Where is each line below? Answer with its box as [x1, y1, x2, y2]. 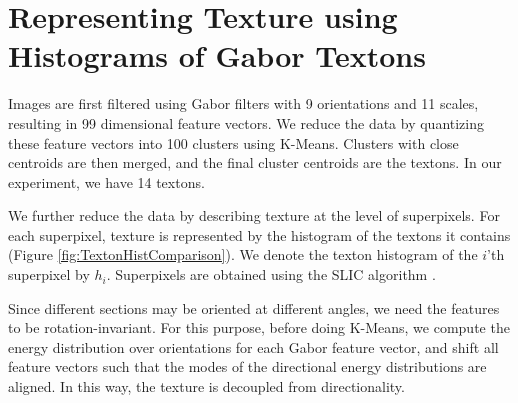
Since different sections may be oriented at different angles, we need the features [8, 297, 500, 318]
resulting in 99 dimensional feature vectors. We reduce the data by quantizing [8, 112, 485, 133]
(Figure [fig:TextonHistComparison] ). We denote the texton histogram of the [8, 244, 478, 265]
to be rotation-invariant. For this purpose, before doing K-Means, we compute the [8, 317, 510, 338]
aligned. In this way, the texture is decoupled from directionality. [8, 376, 405, 397]
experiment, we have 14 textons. [8, 171, 205, 192]
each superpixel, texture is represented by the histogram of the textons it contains [8, 224, 511, 245]
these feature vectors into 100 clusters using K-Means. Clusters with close [8, 132, 459, 153]
